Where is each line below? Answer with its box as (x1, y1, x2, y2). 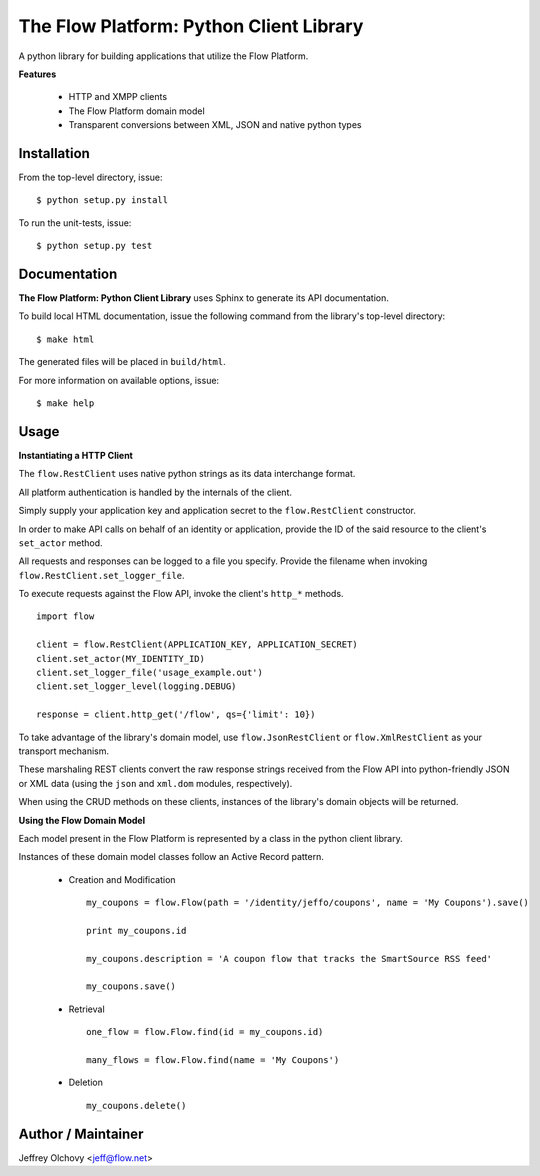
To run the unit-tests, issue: (18, 216, 132, 229)
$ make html (36, 333, 95, 345)
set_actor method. (18, 536, 104, 549)
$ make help (36, 398, 95, 409)
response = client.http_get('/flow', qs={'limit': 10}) (36, 709, 316, 720)
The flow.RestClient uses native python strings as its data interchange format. (18, 468, 356, 480)
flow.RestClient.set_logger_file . (18, 569, 185, 581)
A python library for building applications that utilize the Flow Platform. (18, 50, 309, 62)
